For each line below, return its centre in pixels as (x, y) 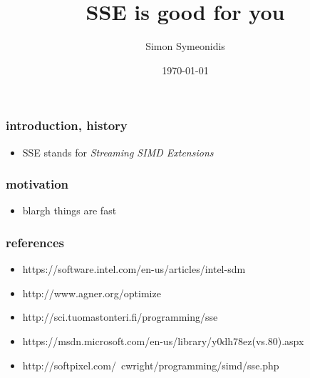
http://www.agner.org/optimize (92, 293)
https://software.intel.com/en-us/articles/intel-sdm (134, 269)
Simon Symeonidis (185, 46)
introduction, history (67, 125)
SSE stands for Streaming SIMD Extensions (118, 152)
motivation (37, 184)
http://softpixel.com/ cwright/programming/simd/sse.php (151, 365)
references (35, 242)
